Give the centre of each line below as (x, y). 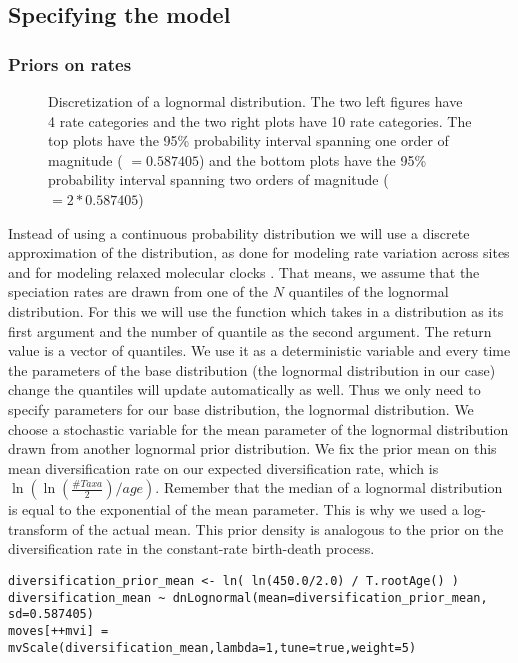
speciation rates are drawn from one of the (138, 291)
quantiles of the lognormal (368, 291)
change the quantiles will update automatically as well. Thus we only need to (244, 389)
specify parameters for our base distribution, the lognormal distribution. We (241, 408)
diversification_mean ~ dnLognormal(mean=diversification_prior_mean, (248, 597)
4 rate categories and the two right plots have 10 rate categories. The (260, 120)
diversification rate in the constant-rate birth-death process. (191, 548)
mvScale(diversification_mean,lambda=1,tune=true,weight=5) (212, 647)
